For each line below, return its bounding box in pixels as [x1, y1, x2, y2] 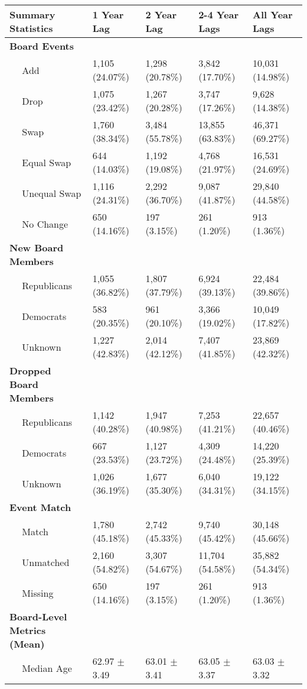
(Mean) [9, 637, 45, 651]
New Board [9, 241, 64, 254]
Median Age [22, 661, 72, 675]
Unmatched [22, 555, 70, 569]
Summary [9, 8, 55, 21]
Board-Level [9, 610, 67, 623]
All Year [253, 8, 293, 21]
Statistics [9, 21, 53, 35]
